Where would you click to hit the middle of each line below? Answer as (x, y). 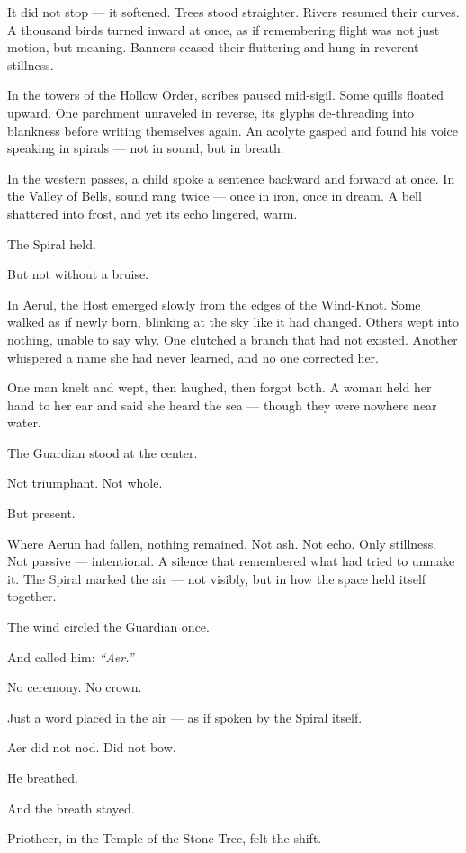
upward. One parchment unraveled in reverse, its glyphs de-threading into (211, 112)
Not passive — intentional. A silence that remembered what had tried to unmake (231, 561)
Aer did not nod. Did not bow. (92, 747)
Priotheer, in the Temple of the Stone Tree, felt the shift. (165, 838)
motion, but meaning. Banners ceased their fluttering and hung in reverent (213, 47)
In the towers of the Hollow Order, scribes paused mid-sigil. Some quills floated (226, 95)
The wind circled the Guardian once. (108, 627)
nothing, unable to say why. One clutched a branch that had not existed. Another (233, 339)
